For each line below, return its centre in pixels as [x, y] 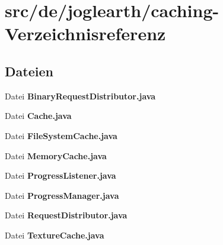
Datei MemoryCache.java [56, 155]
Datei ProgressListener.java [60, 175]
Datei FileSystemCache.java [61, 135]
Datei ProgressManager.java [62, 195]
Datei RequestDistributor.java [66, 215]
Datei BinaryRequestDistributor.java [80, 96]
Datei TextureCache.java [55, 235]
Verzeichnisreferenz [85, 33]
